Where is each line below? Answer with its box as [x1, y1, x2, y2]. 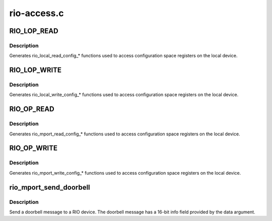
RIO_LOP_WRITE [9, 66, 62, 75]
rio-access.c [9, 8, 64, 19]
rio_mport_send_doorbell [9, 183, 90, 191]
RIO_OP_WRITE [9, 144, 58, 153]
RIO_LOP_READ [9, 27, 58, 35]
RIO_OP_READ [9, 105, 55, 113]
